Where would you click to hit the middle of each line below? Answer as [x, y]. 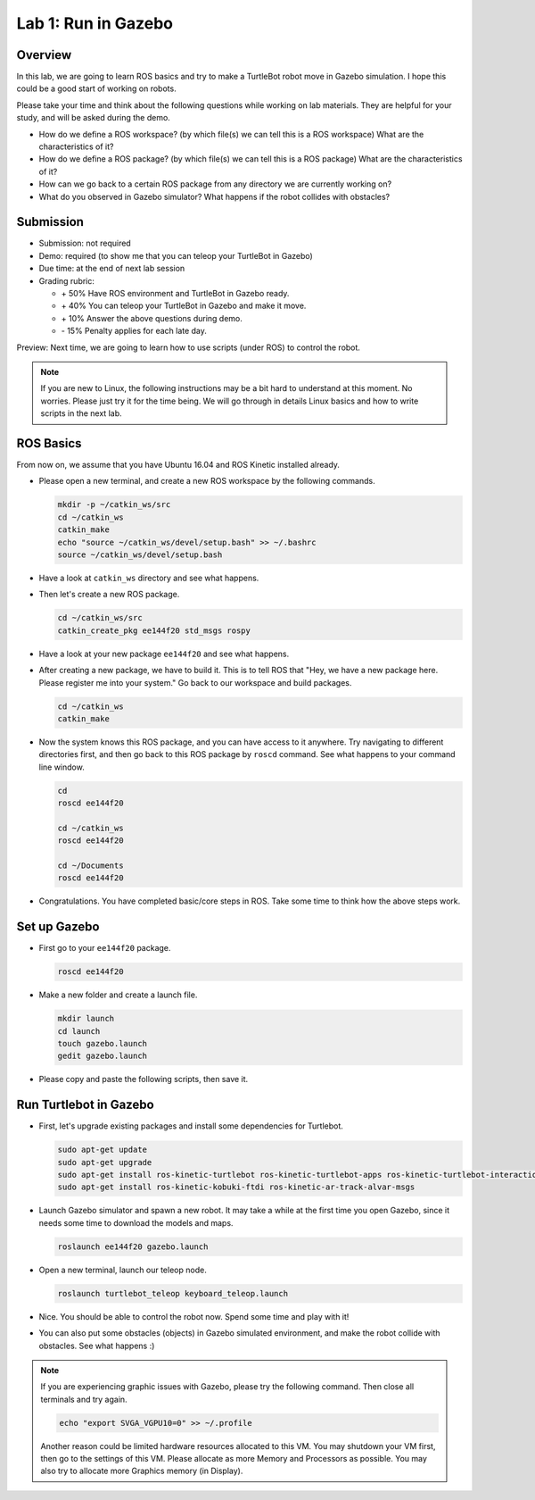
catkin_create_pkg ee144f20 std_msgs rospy [154, 630]
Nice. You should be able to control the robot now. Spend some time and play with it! [194, 1316]
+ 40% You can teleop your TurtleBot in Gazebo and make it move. [184, 306]
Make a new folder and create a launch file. [118, 995]
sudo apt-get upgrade [105, 1162]
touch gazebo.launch [102, 1044]
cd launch [79, 1031]
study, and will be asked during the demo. [94, 118]
